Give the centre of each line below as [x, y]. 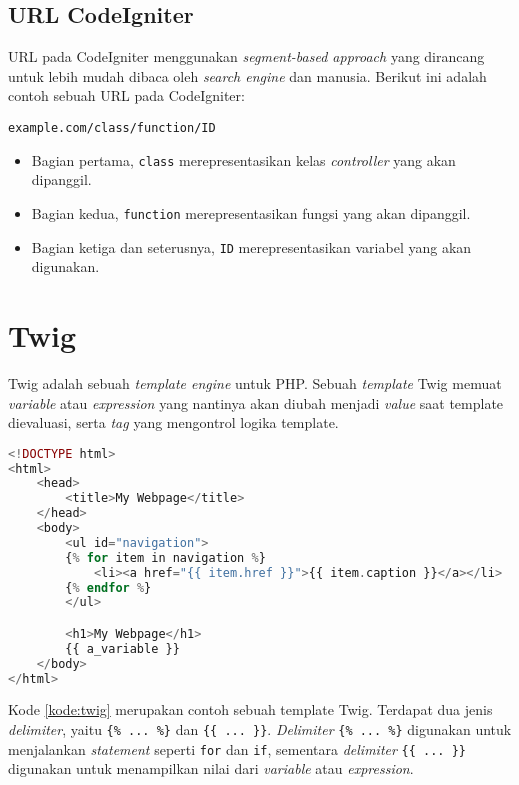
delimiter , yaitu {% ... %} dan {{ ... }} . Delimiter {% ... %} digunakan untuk [260, 729]
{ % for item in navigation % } [165, 557]
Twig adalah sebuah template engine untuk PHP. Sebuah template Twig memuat [255, 382]
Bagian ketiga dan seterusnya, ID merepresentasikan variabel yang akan [251, 246]
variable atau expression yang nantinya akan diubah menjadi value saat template [256, 402]
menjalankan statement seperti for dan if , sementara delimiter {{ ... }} [237, 748]
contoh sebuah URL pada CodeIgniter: [126, 95]
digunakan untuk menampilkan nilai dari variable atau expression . [211, 768]
